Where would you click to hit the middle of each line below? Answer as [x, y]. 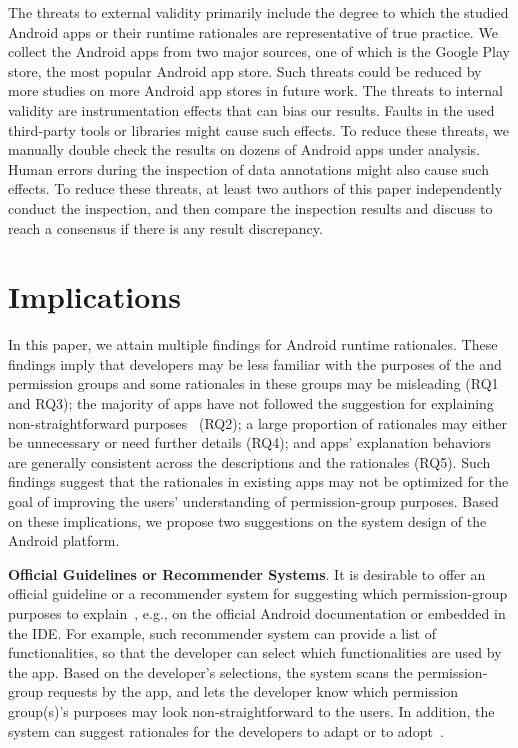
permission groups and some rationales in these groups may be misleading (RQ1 [253, 383]
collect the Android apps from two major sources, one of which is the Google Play [259, 51]
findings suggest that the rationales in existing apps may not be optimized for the [258, 481]
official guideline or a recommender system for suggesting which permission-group [258, 593]
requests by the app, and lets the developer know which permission [253, 691]
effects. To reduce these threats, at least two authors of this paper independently [255, 188]
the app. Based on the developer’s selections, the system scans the [210, 671]
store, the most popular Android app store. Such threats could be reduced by [245, 70]
